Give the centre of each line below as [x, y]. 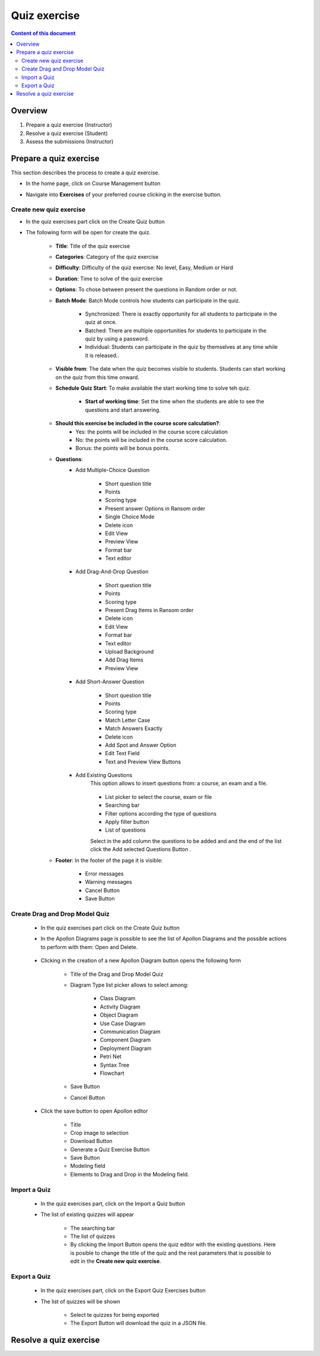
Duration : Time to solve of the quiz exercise [109, 278]
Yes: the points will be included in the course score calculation [152, 432]
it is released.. [102, 355]
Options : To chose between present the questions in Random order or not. [146, 289]
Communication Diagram [130, 1032]
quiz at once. [101, 322]
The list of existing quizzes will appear [87, 1215]
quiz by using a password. [117, 339]
